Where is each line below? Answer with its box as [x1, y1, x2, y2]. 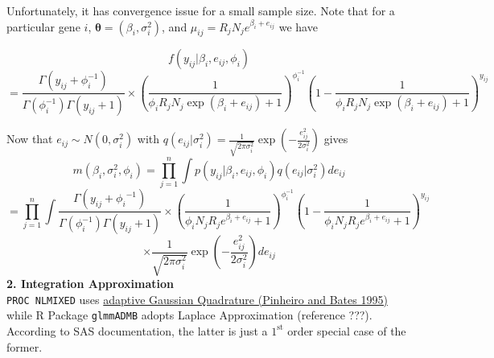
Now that [6, 130, 53, 147]
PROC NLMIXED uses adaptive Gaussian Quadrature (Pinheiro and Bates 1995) [6, 290, 388, 307]
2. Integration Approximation [6, 275, 174, 292]
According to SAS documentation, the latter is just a [6, 322, 268, 339]
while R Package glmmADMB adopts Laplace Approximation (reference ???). [6, 307, 373, 323]
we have [278, 18, 318, 35]
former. [6, 338, 43, 355]
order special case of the [287, 322, 406, 339]
